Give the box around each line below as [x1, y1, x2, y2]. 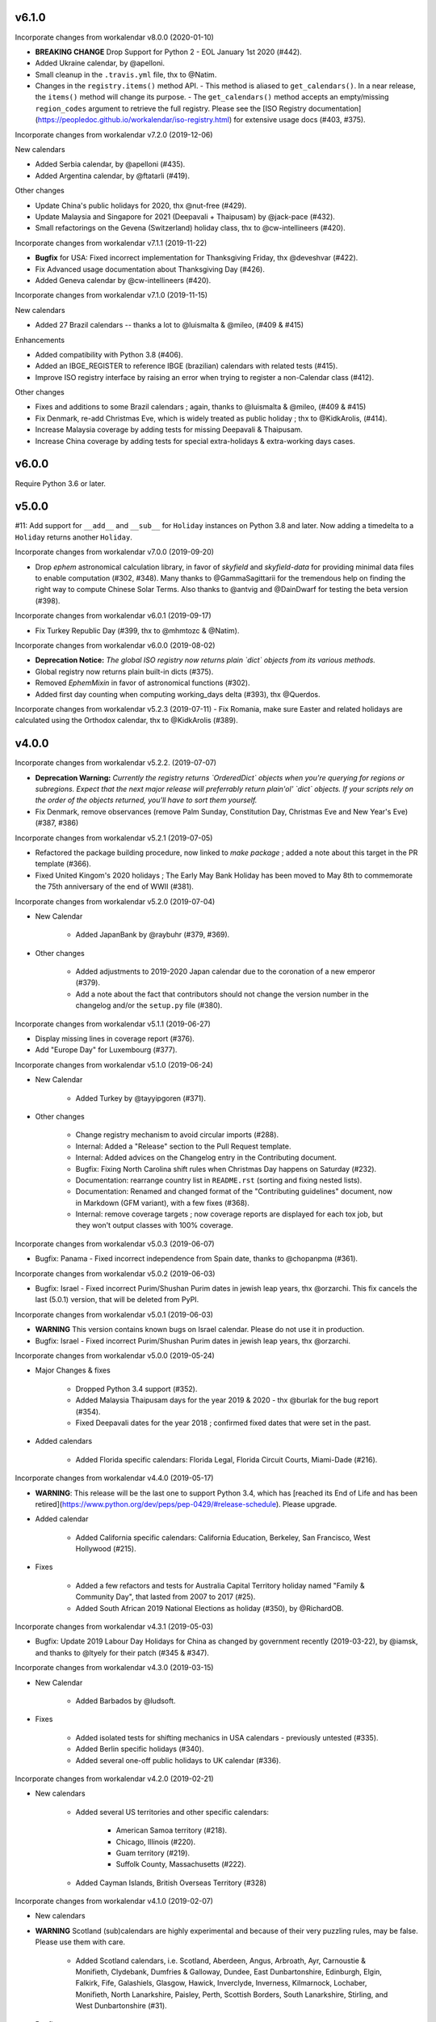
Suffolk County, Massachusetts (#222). [115, 1859, 246, 1869]
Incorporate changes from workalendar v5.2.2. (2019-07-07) [15, 758, 217, 768]
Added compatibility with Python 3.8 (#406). [35, 349, 183, 359]
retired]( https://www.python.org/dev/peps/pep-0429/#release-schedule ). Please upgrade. [35, 1499, 337, 1508]
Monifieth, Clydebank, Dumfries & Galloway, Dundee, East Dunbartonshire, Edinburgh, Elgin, [75, 1967, 383, 1977]
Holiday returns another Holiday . [15, 532, 132, 542]
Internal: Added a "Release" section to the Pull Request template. [75, 1141, 291, 1151]
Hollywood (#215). [75, 1544, 136, 1554]
